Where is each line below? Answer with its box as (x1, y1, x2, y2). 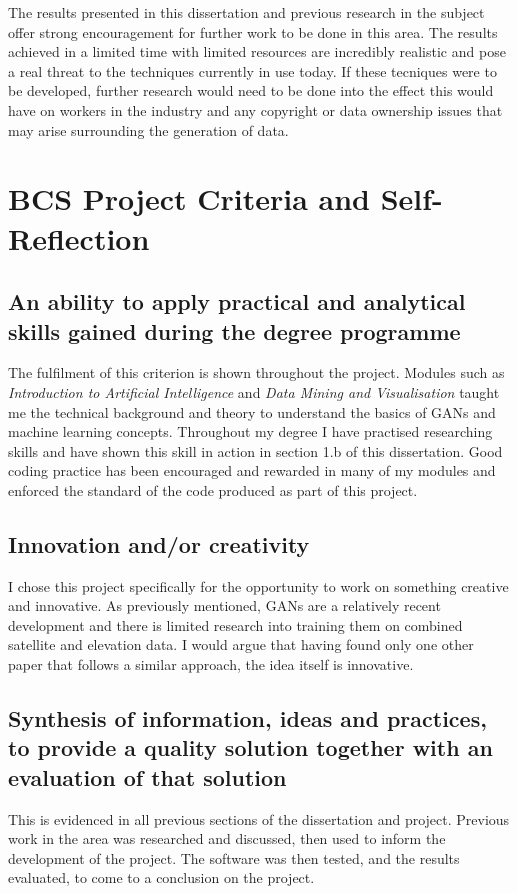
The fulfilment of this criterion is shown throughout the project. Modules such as (8, 362, 505, 383)
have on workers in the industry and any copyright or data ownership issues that (8, 99, 503, 120)
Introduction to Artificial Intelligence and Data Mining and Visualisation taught (8, 381, 500, 402)
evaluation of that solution (8, 761, 287, 792)
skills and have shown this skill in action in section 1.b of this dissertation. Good (8, 440, 503, 461)
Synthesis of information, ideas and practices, (8, 703, 487, 734)
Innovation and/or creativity (8, 528, 310, 559)
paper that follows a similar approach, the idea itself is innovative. (8, 654, 414, 675)
